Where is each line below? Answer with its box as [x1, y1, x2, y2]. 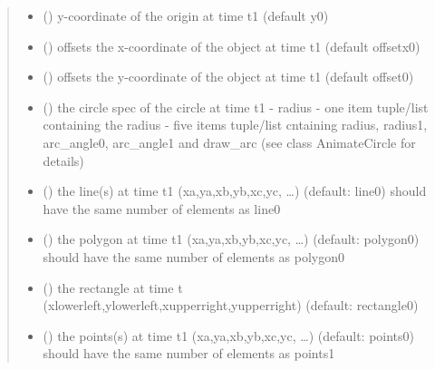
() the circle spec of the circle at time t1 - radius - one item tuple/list [43, 97, 429, 116]
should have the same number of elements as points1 [43, 344, 335, 363]
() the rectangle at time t [43, 277, 183, 297]
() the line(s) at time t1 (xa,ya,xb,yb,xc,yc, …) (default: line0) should [43, 181, 427, 200]
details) [43, 151, 84, 170]
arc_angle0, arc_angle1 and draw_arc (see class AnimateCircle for [43, 132, 416, 151]
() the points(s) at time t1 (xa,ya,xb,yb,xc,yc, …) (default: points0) [43, 326, 415, 345]
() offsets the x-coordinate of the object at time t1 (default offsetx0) [43, 36, 420, 55]
